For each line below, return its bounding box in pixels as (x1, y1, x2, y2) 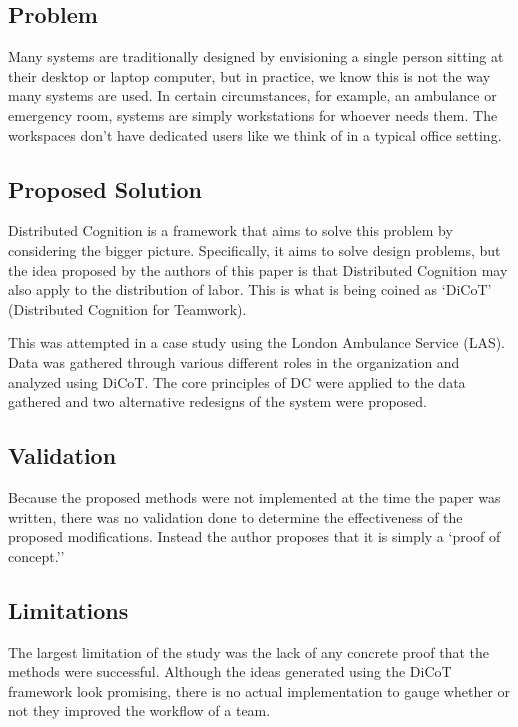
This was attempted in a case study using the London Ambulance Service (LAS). (8, 332, 506, 353)
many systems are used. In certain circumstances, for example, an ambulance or (8, 85, 497, 106)
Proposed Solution (8, 173, 202, 204)
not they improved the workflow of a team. (8, 700, 271, 721)
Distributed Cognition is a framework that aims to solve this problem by (8, 220, 453, 241)
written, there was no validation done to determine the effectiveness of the (8, 506, 463, 527)
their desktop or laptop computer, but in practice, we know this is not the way (8, 65, 491, 86)
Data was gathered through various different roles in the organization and (8, 351, 460, 372)
